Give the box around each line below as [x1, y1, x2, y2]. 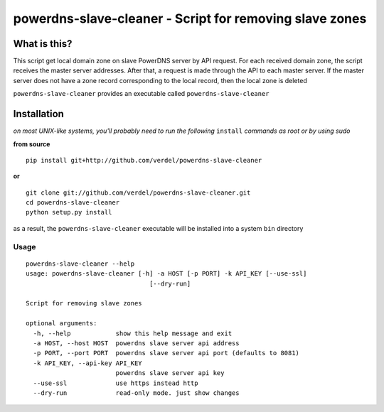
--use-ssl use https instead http [33, 379, 198, 387]
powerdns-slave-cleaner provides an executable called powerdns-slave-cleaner [13, 90, 270, 98]
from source [13, 139, 50, 148]
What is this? [13, 38, 73, 50]
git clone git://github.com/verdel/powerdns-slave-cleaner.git [26, 188, 251, 197]
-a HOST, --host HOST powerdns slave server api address [33, 339, 240, 347]
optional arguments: [26, 320, 97, 327]
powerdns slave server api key [115, 369, 225, 377]
